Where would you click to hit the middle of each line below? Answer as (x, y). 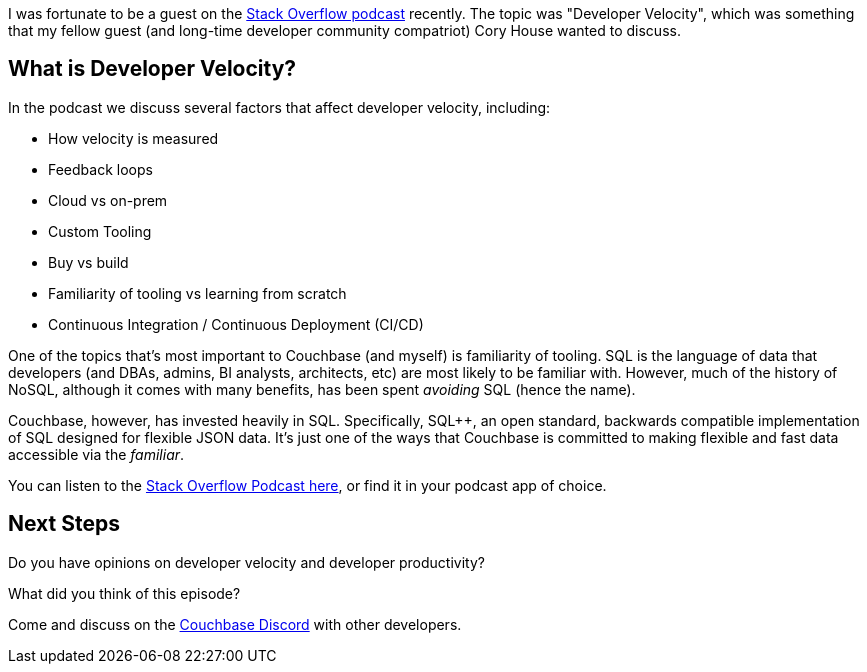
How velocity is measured (133, 138)
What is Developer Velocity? (152, 69)
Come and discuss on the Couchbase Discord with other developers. (235, 624)
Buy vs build (88, 262)
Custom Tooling (100, 231)
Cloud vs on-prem (108, 200)
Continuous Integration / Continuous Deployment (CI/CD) (236, 324)
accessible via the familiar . (96, 454)
